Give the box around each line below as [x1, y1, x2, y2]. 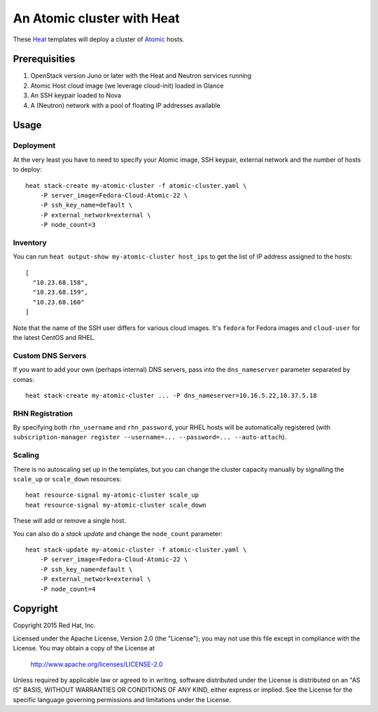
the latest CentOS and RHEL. [13, 334, 96, 341]
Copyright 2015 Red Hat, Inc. [13, 621, 96, 630]
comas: [13, 375, 34, 383]
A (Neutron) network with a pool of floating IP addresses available [30, 101, 220, 109]
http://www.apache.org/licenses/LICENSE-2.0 [30, 659, 163, 669]
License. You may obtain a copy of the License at [13, 644, 155, 652]
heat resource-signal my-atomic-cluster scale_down [25, 501, 206, 509]
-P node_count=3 [39, 221, 96, 229]
